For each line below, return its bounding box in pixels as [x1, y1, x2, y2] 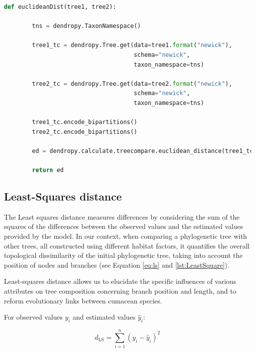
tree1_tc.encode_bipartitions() [32, 119, 138, 126]
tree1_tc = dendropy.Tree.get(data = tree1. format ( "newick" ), [32, 42, 232, 49]
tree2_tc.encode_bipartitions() [32, 128, 138, 135]
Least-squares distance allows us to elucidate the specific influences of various [4, 276, 236, 286]
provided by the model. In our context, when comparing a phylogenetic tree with [4, 231, 247, 241]
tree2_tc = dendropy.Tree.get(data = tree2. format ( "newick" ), [32, 80, 232, 87]
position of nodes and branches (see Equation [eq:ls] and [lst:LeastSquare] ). [4, 259, 229, 270]
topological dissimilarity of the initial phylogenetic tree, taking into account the [4, 250, 243, 260]
